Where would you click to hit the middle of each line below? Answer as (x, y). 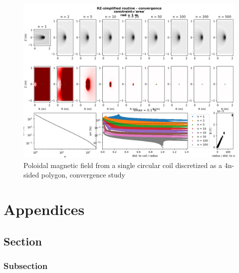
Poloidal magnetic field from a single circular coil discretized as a (123, 165)
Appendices (44, 209)
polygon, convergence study (83, 175)
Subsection (26, 265)
